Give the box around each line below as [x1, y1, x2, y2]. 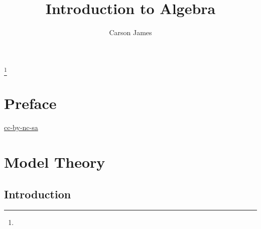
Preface [4, 93, 57, 113]
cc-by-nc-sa [4, 122, 38, 133]
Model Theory [4, 151, 105, 172]
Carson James [109, 27, 152, 38]
